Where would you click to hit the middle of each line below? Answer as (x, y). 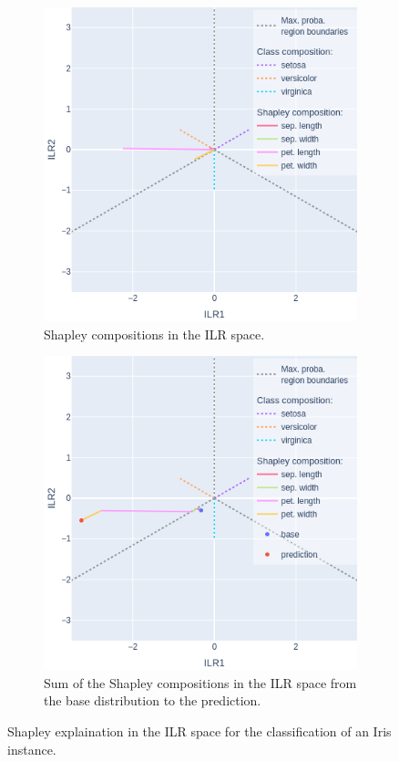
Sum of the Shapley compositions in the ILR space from (200, 682)
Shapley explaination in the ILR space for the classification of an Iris (199, 731)
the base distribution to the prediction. (153, 700)
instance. (32, 749)
